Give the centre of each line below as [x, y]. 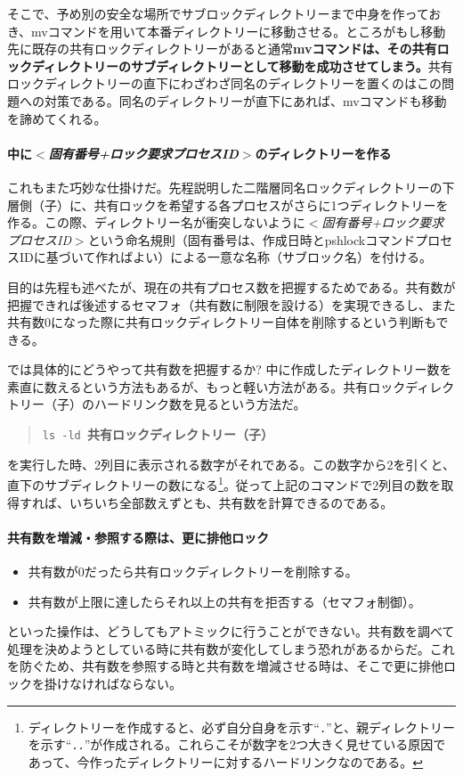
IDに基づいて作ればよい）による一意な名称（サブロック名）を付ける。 [225, 257]
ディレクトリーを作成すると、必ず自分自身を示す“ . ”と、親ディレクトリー [242, 727]
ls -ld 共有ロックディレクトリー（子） [158, 434]
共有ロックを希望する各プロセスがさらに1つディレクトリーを [271, 204]
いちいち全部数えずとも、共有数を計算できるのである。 [231, 502]
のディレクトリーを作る [323, 153]
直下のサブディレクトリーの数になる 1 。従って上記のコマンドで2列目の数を [224, 483]
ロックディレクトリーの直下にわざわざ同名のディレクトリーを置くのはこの [225, 83]
